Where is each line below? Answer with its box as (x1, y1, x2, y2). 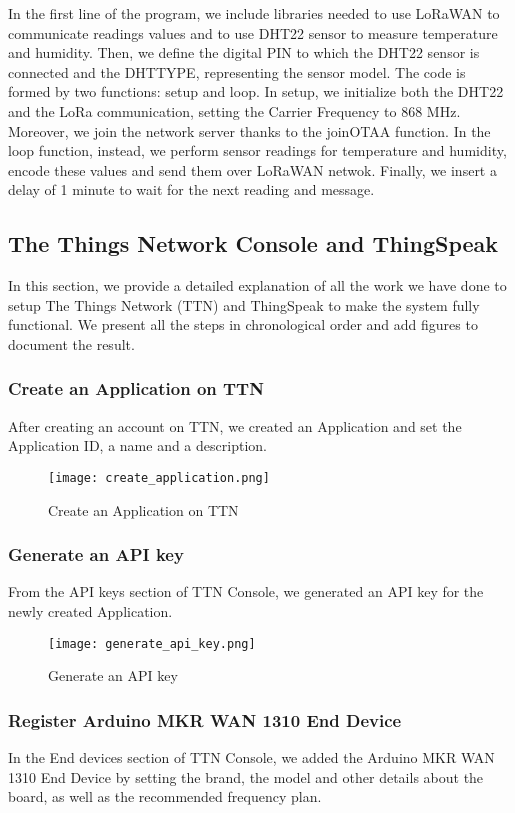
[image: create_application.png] (48, 470, 270, 485)
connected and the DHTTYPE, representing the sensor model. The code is (8, 61, 466, 82)
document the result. (8, 333, 135, 354)
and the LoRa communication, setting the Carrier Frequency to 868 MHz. (8, 100, 461, 121)
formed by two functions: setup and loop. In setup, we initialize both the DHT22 (8, 81, 504, 102)
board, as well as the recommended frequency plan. (8, 786, 322, 807)
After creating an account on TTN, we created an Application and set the (8, 415, 462, 436)
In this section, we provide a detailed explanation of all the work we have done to (8, 275, 507, 296)
